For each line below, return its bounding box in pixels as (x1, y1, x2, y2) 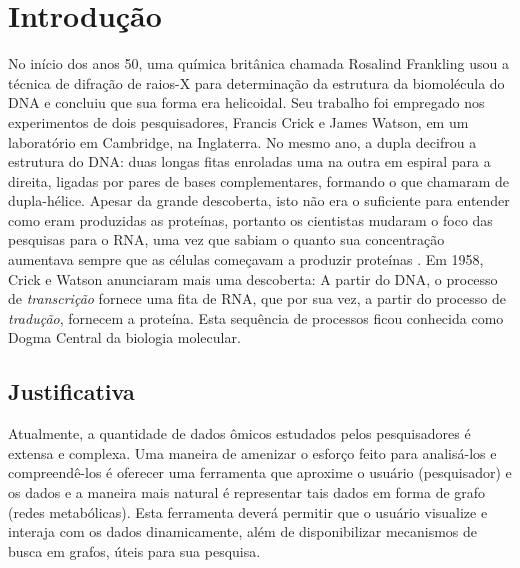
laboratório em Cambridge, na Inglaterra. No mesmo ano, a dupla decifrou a (8, 131, 477, 152)
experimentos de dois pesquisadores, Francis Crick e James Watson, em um (8, 111, 469, 132)
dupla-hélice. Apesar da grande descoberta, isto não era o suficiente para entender (8, 190, 510, 211)
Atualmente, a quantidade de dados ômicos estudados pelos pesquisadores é (8, 423, 471, 444)
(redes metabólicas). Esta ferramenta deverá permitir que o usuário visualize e (8, 501, 488, 522)
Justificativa (8, 376, 135, 407)
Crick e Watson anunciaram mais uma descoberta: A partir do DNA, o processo (8, 268, 498, 289)
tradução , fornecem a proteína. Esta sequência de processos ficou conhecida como (8, 307, 504, 328)
